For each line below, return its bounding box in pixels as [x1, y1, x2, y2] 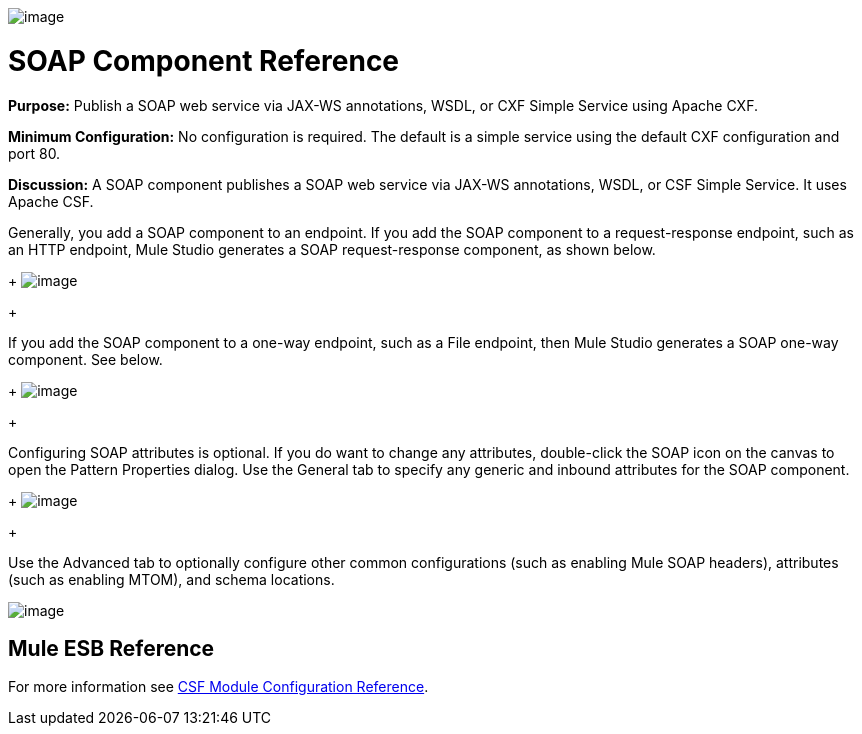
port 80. [8, 144, 61, 162]
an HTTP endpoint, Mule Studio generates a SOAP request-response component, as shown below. [8, 240, 656, 258]
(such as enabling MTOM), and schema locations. [8, 570, 335, 588]
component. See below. [8, 350, 163, 368]
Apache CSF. [8, 192, 94, 210]
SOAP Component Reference [8, 43, 400, 78]
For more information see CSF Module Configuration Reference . [8, 678, 429, 696]
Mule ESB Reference [8, 635, 215, 661]
